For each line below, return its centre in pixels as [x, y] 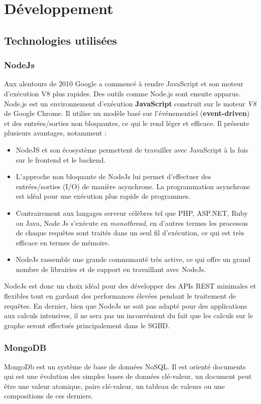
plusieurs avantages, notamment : [55, 133]
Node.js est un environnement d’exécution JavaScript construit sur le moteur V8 [130, 103]
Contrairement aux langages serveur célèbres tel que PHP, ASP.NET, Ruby [132, 213]
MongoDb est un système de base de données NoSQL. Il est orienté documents [125, 366]
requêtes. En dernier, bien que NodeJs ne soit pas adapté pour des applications [126, 305]
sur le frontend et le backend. [61, 159]
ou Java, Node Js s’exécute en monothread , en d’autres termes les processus [132, 223]
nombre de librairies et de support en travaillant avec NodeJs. [111, 269]
